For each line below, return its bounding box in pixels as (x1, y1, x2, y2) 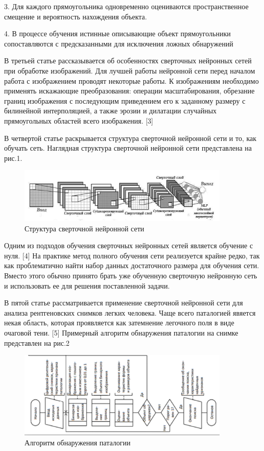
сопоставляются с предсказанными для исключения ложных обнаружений (4, 38, 233, 49)
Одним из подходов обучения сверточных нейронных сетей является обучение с (4, 240, 253, 251)
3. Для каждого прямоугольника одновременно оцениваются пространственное (4, 1, 249, 11)
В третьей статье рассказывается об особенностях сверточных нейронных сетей (4, 55, 252, 66)
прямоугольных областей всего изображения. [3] (4, 115, 153, 126)
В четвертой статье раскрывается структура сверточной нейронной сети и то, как (4, 132, 257, 143)
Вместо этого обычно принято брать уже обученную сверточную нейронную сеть (4, 270, 257, 280)
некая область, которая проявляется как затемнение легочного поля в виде (4, 317, 234, 328)
